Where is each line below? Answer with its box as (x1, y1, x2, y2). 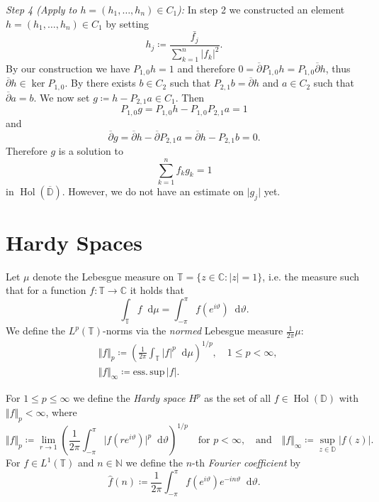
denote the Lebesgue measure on (33, 268, 174, 283)
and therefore (177, 61, 235, 76)
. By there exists (64, 75, 136, 90)
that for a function (6, 283, 86, 298)
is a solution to (58, 143, 123, 158)
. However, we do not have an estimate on (62, 183, 244, 198)
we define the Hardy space (73, 391, 186, 405)
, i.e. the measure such (262, 268, 359, 283)
